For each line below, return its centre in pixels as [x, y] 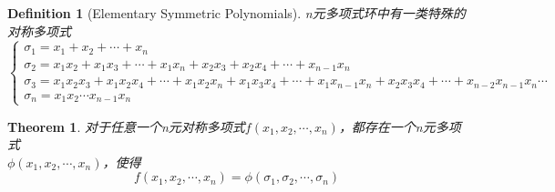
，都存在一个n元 [387, 126]
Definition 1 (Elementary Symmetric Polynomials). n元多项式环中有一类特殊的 [236, 13]
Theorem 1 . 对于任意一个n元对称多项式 [126, 126]
